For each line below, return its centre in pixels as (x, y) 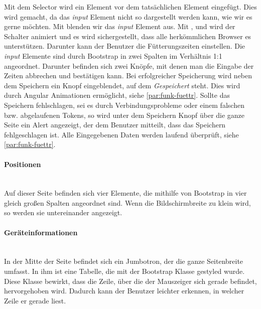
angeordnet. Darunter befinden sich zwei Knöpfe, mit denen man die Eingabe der (129, 65)
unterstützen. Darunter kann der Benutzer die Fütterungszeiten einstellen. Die (125, 46)
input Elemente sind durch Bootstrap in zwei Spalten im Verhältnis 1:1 (113, 55)
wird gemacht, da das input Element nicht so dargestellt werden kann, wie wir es (128, 16)
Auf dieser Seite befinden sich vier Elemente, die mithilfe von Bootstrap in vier (125, 193)
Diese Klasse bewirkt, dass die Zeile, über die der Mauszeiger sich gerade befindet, (130, 281)
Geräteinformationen (41, 232)
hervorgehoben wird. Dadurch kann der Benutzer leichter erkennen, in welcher (124, 291)
